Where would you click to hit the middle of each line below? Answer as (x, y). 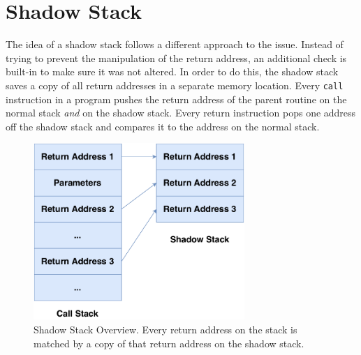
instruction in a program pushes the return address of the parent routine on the (176, 99)
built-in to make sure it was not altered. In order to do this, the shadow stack (172, 71)
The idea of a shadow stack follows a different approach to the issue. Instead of (175, 44)
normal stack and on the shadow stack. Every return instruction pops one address (181, 113)
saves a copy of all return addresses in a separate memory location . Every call (175, 85)
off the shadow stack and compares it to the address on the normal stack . (163, 126)
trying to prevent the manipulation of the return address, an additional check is (176, 58)
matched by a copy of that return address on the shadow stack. (169, 343)
